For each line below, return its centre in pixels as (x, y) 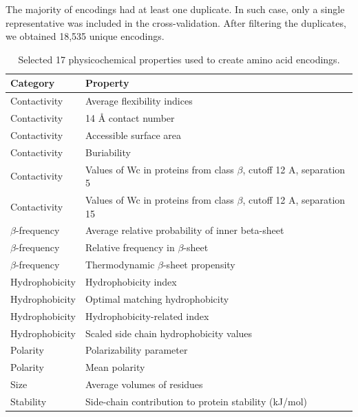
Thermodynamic (120, 265)
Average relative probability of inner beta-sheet (185, 230)
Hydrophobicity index (131, 281)
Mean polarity (115, 367)
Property (107, 83)
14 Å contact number (130, 118)
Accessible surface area (133, 135)
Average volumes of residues (144, 384)
